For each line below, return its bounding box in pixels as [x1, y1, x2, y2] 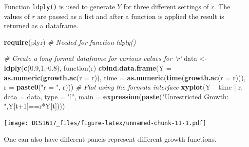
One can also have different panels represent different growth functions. [4, 133, 217, 144]
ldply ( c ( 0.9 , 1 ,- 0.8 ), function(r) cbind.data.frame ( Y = [4, 63, 172, 73]
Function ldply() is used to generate [4, 1, 115, 11]
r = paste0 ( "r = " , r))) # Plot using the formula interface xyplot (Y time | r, [4, 82, 243, 92]
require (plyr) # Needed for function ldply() [4, 37, 136, 47]
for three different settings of [123, 1, 209, 11]
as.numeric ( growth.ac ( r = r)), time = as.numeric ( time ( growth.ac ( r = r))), [4, 72, 246, 82]
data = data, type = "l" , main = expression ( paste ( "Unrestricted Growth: [4, 91, 229, 101]
